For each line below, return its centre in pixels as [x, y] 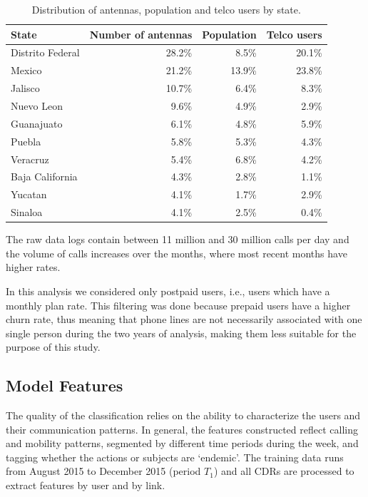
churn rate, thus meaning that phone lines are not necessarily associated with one [184, 319]
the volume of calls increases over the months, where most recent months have [177, 253]
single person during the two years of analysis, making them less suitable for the [181, 333]
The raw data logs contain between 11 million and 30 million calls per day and [178, 239]
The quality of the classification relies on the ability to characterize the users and [183, 415]
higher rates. [33, 267]
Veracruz [30, 159]
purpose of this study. [53, 347]
